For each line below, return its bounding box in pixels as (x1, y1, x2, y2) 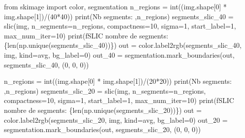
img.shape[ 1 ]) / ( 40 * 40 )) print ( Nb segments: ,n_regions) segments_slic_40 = (4, 11, 234, 21)
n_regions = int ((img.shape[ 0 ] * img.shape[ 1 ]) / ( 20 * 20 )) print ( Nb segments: (4, 76, 232, 86)
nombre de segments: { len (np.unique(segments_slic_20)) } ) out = (4, 104, 202, 115)
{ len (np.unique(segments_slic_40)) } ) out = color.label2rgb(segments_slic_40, (4, 40, 242, 50)
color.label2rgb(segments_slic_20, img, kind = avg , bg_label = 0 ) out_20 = (4, 114, 228, 125)
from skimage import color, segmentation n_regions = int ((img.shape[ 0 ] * (4, 1, 227, 11)
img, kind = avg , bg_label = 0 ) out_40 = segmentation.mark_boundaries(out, (4, 49, 235, 60)
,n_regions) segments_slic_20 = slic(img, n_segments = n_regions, (4, 85, 206, 96)
